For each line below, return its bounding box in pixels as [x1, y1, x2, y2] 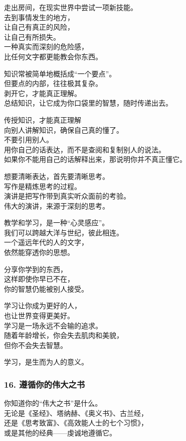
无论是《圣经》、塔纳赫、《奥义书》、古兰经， [4, 407, 148, 418]
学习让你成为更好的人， [4, 300, 81, 311]
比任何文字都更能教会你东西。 [4, 51, 102, 61]
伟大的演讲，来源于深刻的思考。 [4, 200, 109, 211]
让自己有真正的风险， [4, 22, 74, 32]
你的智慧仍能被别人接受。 [4, 283, 88, 294]
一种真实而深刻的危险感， [4, 41, 88, 52]
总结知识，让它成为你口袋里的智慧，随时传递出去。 [4, 98, 172, 108]
